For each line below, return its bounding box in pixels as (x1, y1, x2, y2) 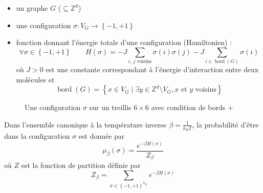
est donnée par (78, 131, 125, 141)
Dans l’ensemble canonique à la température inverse (4, 119, 167, 130)
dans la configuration (4, 131, 70, 141)
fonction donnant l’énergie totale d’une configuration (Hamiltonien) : (16, 37, 232, 48)
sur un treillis (89, 102, 131, 113)
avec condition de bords (151, 102, 226, 113)
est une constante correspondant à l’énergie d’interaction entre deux (46, 64, 259, 75)
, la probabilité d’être (192, 119, 259, 130)
